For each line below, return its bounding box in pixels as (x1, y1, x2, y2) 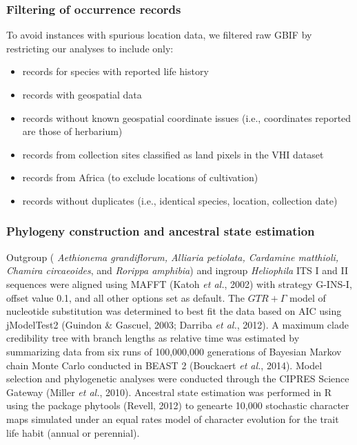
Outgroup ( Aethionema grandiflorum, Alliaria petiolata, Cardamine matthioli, (6, 249, 339, 264)
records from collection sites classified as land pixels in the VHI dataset (22, 147, 324, 161)
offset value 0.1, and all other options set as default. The (6, 290, 245, 304)
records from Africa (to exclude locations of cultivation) (22, 170, 258, 185)
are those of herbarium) (22, 124, 123, 138)
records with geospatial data (22, 87, 142, 101)
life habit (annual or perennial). (6, 425, 140, 439)
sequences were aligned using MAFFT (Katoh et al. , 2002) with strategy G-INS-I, (6, 276, 352, 291)
